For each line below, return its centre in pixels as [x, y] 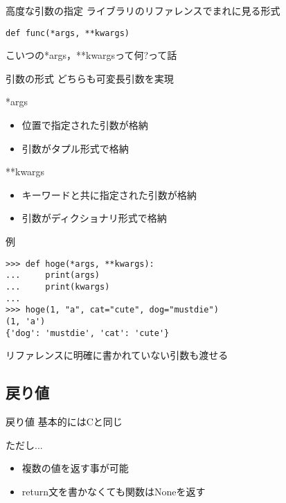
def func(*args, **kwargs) [68, 33]
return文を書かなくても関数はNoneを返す [114, 491]
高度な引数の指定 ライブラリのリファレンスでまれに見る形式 [143, 10]
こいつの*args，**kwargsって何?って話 [91, 55]
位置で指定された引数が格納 [85, 125]
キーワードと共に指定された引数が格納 [109, 194]
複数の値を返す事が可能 [75, 468]
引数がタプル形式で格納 [75, 148]
